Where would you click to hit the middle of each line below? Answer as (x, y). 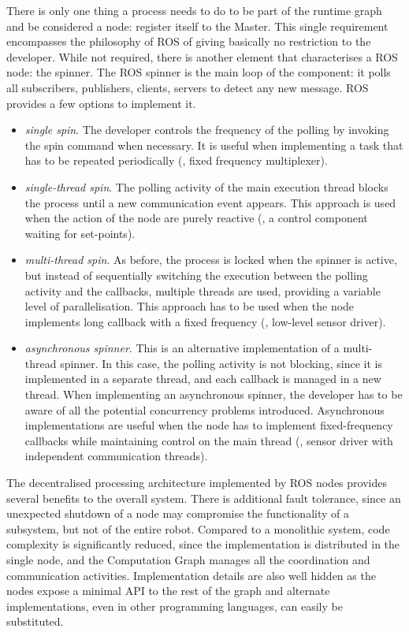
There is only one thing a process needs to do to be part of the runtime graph (194, 10)
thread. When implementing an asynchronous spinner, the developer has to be (214, 394)
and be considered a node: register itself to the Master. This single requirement (197, 26)
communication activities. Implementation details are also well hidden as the (191, 575)
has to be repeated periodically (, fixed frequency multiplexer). (176, 160)
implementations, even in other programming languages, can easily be (175, 606)
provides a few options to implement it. (101, 103)
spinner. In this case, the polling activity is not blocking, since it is (221, 363)
